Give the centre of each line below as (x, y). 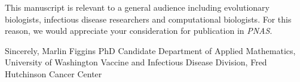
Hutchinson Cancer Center (53, 73)
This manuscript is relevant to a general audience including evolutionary (137, 7)
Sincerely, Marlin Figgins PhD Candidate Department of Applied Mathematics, (150, 50)
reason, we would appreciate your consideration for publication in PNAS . (139, 31)
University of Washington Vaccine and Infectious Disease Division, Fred (136, 62)
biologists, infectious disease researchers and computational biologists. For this (148, 19)
